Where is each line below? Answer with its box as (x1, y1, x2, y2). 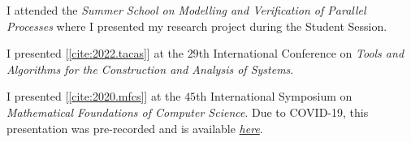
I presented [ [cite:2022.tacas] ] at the (6, 45, 184, 62)
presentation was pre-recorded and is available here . (6, 119, 263, 136)
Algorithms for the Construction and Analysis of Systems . (6, 60, 294, 77)
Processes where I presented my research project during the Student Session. (6, 17, 387, 34)
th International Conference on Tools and (198, 45, 405, 62)
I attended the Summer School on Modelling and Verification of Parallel (6, 2, 366, 18)
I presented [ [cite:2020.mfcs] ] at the (6, 88, 181, 105)
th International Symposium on (196, 88, 353, 105)
